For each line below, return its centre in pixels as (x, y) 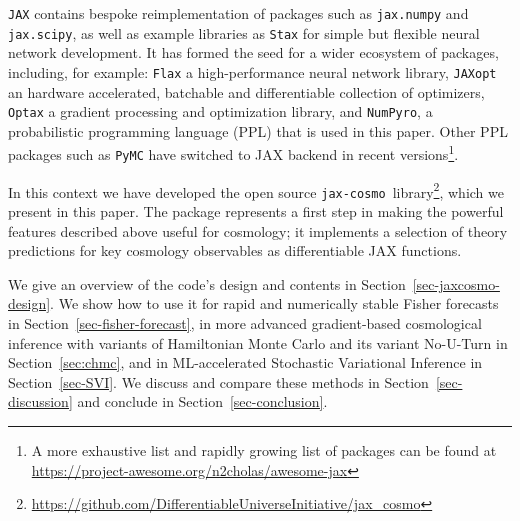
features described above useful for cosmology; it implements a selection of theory (258, 230)
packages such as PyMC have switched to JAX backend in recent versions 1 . (233, 153)
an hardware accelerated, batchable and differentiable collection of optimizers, (246, 91)
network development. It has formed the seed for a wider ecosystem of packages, (253, 52)
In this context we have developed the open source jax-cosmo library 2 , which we (256, 190)
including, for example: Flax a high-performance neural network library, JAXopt (252, 71)
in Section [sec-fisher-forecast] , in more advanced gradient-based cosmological (245, 323)
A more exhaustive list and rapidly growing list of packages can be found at (264, 449)
